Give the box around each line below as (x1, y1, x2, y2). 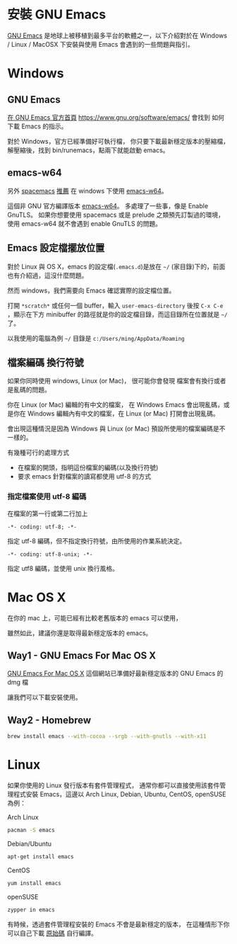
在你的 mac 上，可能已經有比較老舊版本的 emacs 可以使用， (7, 613, 182, 622)
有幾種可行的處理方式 (7, 448, 69, 457)
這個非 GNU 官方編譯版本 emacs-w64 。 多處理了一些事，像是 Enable (7, 201, 209, 210)
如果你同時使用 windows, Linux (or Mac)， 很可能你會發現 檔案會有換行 (7, 377, 214, 385)
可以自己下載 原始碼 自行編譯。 (7, 928, 97, 937)
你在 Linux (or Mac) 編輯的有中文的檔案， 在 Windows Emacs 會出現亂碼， (7, 401, 224, 409)
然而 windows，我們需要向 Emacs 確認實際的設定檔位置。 (7, 286, 176, 295)
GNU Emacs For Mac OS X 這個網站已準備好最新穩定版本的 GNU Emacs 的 (7, 669, 224, 678)
